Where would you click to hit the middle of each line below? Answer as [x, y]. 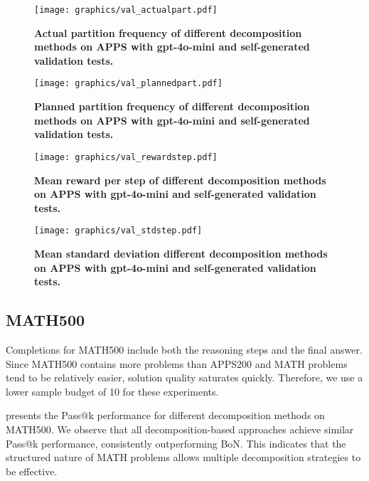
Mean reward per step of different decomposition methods [180, 180]
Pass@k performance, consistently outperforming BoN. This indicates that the [176, 443]
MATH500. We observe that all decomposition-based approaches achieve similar [180, 429]
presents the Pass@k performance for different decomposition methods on [165, 415]
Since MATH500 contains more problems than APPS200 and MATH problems [177, 363]
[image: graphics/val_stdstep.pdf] [118, 231]
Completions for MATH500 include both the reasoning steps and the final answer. [184, 349]
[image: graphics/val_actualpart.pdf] [126, 10]
